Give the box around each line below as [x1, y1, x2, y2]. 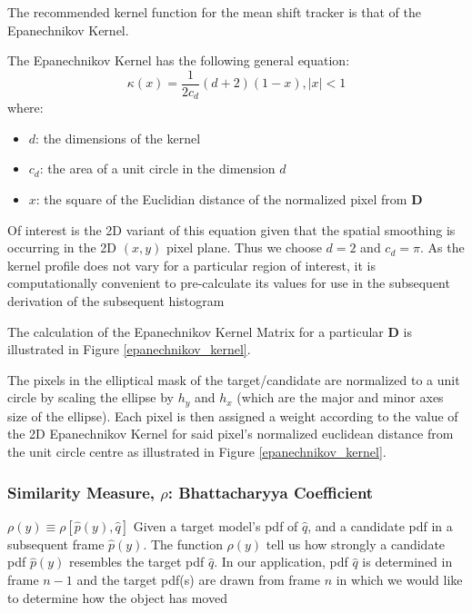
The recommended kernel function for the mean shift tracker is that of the [7, 3, 421, 21]
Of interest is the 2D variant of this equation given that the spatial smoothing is [7, 220, 456, 239]
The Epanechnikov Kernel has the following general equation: [7, 51, 350, 70]
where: [7, 98, 44, 117]
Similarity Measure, [7, 480, 155, 503]
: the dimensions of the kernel [35, 128, 201, 147]
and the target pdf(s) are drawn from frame [76, 570, 320, 589]
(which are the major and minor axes [236, 388, 444, 407]
